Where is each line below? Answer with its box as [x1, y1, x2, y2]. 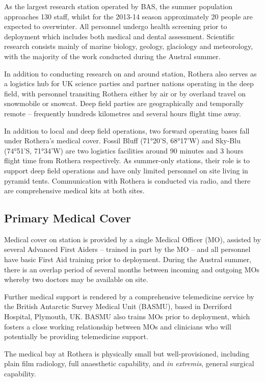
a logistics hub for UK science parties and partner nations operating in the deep [4, 78, 254, 89]
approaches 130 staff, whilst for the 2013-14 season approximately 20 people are [4, 11, 253, 21]
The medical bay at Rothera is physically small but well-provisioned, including [4, 348, 250, 359]
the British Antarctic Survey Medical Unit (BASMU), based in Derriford [4, 301, 232, 312]
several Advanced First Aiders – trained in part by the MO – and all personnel [4, 244, 251, 254]
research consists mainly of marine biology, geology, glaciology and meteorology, [4, 41, 253, 52]
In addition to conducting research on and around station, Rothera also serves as [4, 68, 257, 79]
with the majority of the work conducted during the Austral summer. [4, 50, 221, 61]
